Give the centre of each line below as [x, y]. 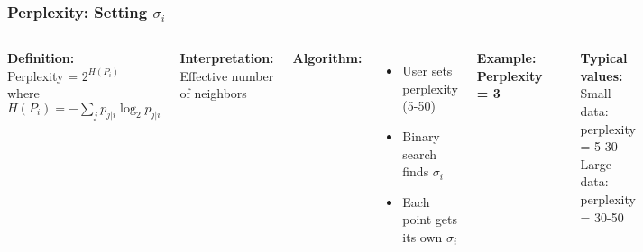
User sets [427, 71]
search [420, 153]
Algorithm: [327, 58]
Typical [604, 58]
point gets [430, 219]
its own [423, 236]
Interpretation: [227, 58]
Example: [506, 58]
